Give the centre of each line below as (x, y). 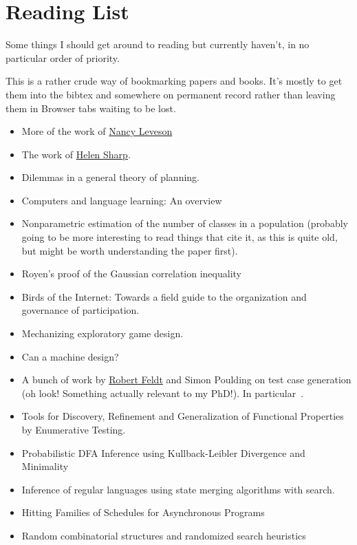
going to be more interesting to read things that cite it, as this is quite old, (180, 237)
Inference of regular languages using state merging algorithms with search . (178, 489)
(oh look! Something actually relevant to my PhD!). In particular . (163, 393)
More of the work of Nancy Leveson (97, 131)
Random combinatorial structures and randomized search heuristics (164, 535)
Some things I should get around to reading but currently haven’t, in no (158, 44)
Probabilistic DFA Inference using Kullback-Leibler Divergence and (163, 452)
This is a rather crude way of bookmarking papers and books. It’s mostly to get (174, 81)
